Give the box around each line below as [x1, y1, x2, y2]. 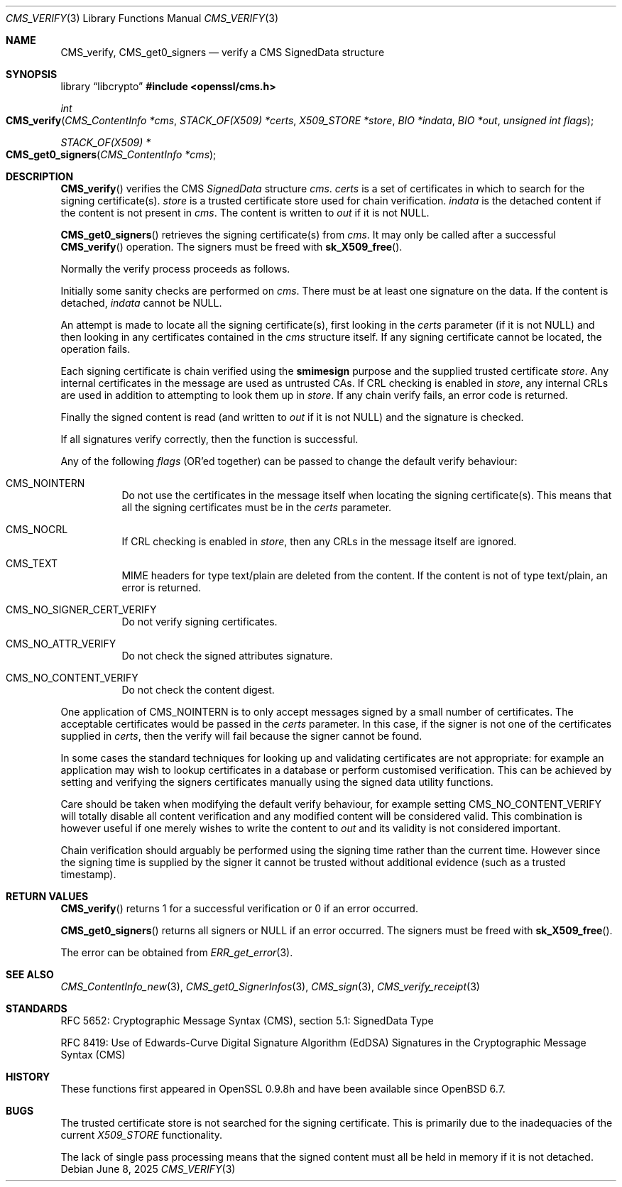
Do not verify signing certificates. [121, 616, 278, 628]
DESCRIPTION [6, 170, 74, 182]
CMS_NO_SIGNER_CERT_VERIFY [6, 603, 157, 616]
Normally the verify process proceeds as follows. [60, 263, 290, 275]
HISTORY [6, 1071, 50, 1083]
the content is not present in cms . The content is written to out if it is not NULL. [60, 207, 430, 219]
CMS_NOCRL [6, 523, 68, 535]
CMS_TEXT [6, 557, 58, 569]
